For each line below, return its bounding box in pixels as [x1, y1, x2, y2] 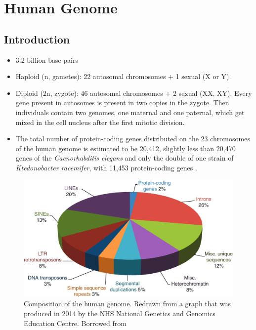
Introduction [4, 31, 70, 46]
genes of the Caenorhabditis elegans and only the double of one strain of [15, 153, 234, 163]
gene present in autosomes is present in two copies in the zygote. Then [15, 97, 229, 108]
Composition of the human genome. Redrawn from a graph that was [24, 298, 231, 309]
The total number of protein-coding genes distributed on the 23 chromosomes [15, 133, 250, 144]
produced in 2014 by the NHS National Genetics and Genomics [24, 308, 215, 318]
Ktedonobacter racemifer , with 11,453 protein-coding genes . [15, 162, 197, 172]
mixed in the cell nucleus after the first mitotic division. [15, 117, 185, 127]
